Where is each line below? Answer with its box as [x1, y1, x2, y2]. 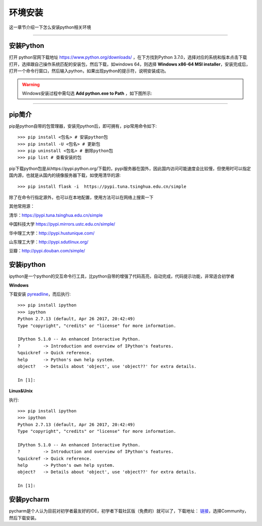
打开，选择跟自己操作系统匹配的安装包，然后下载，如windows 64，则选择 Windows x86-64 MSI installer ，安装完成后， [9, 61, 251, 67]
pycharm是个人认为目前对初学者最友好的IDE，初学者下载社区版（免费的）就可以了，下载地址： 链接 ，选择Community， [9, 508, 249, 514]
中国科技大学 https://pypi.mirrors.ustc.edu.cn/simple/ [9, 221, 115, 227]
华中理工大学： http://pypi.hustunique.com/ [9, 230, 95, 236]
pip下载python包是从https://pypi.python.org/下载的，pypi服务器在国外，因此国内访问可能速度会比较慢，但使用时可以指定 [9, 165, 251, 171]
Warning [22, 82, 40, 87]
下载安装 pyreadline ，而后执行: [9, 291, 71, 297]
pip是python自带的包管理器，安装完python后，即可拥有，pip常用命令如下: [9, 123, 157, 129]
